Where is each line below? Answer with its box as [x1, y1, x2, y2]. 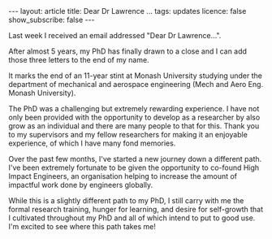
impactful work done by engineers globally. [8, 180, 153, 189]
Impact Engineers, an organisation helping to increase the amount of [8, 172, 238, 180]
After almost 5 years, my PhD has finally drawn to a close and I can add [8, 46, 248, 56]
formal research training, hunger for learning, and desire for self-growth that [8, 205, 264, 214]
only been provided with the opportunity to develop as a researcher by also [8, 112, 261, 122]
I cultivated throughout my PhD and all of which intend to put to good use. [8, 213, 256, 223]
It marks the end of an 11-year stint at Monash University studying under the [8, 71, 262, 80]
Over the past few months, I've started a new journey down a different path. [8, 154, 262, 163]
